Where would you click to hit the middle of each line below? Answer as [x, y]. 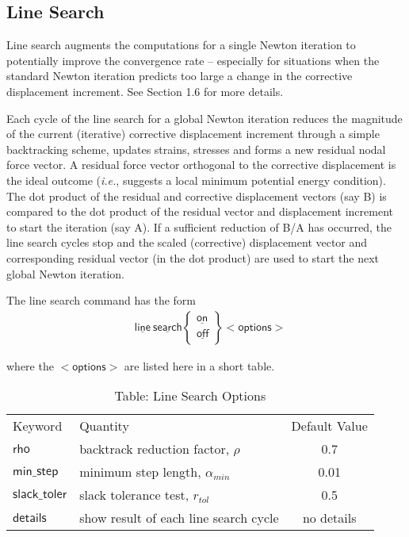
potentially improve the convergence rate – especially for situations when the [193, 60]
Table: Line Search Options [190, 396]
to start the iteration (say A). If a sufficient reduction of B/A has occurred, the [199, 226]
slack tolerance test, [134, 495]
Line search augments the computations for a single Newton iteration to [181, 45]
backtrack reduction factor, [155, 449]
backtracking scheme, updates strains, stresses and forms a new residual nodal [196, 149]
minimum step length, [140, 472]
